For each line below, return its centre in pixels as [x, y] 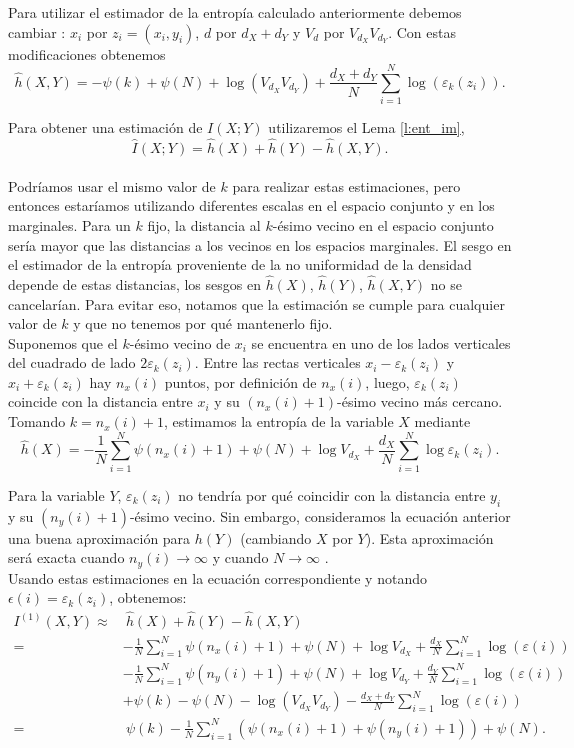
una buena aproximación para [99, 537]
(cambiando [276, 537]
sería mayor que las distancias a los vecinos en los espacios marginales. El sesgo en [260, 244]
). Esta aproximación [429, 537]
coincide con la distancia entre [100, 401]
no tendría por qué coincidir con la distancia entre [332, 494]
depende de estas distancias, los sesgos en [134, 283]
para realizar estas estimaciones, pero [346, 185]
